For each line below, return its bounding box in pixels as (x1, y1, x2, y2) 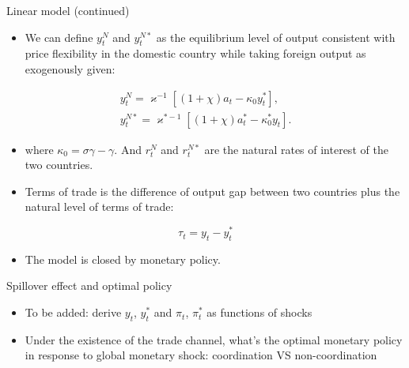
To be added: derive (25, 304, 122, 321)
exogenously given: (25, 60, 116, 77)
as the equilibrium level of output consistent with (156, 28, 396, 45)
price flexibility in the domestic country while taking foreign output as (25, 45, 366, 62)
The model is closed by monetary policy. (25, 250, 221, 267)
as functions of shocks (206, 304, 312, 321)
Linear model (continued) (6, 2, 130, 18)
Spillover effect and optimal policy (6, 277, 172, 294)
